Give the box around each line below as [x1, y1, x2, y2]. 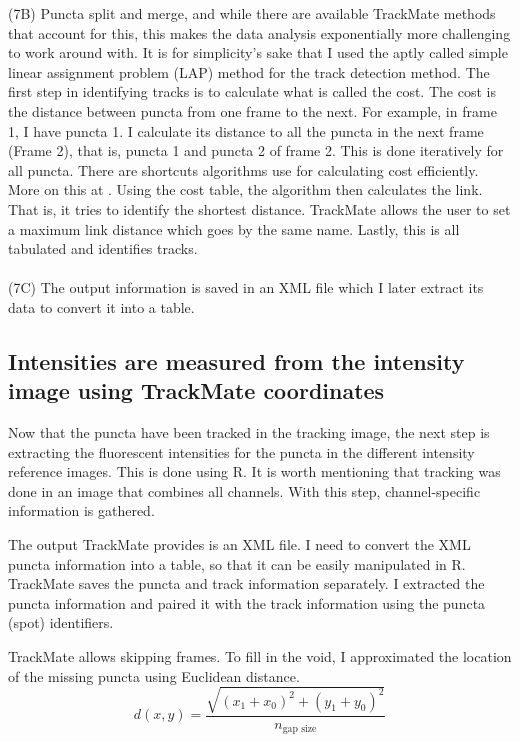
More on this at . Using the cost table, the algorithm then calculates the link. [8, 179, 483, 200]
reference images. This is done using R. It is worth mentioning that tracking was [8, 461, 501, 482]
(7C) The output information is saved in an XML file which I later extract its [8, 277, 484, 298]
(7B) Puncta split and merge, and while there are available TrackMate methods [8, 3, 496, 23]
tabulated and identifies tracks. [8, 238, 198, 259]
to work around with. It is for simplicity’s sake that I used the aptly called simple [8, 42, 508, 63]
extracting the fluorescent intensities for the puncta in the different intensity [8, 441, 475, 462]
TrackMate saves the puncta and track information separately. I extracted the [8, 573, 485, 594]
